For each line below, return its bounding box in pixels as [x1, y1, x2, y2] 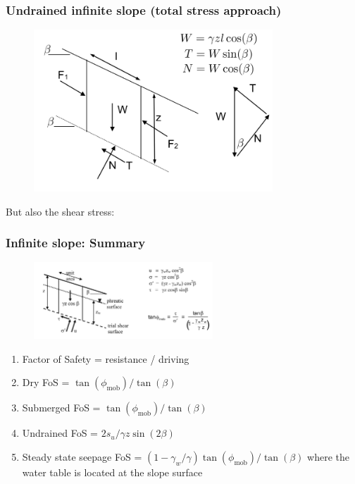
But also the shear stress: [6, 204, 115, 218]
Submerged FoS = [22, 400, 101, 415]
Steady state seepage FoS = [22, 449, 142, 464]
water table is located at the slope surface [22, 465, 203, 480]
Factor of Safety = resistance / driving [22, 351, 189, 366]
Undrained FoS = [22, 426, 99, 440]
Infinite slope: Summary [6, 234, 146, 252]
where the [307, 449, 349, 464]
